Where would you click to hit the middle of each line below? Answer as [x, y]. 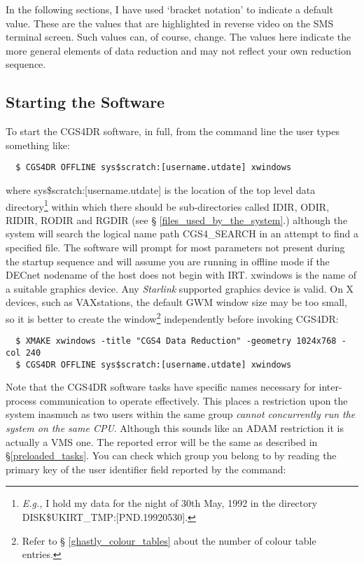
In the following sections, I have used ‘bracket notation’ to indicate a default [170, 9]
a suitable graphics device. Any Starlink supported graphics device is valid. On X [180, 288]
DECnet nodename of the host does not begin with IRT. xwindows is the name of [181, 275]
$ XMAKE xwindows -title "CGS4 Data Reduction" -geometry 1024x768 [176, 341]
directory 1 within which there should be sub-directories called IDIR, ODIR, [168, 205]
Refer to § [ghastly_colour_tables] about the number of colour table [169, 540]
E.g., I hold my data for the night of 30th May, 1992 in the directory [170, 503]
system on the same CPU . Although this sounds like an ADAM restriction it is [175, 428]
